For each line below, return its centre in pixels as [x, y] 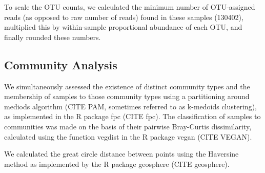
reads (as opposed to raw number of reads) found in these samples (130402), [124, 17]
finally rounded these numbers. [53, 37]
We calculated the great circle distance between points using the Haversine [121, 154]
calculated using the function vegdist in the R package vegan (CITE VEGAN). [128, 136]
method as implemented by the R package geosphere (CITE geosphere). [117, 164]
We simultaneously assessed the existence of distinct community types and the [127, 86]
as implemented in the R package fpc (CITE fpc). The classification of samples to [132, 116]
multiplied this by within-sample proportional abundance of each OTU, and [123, 27]
